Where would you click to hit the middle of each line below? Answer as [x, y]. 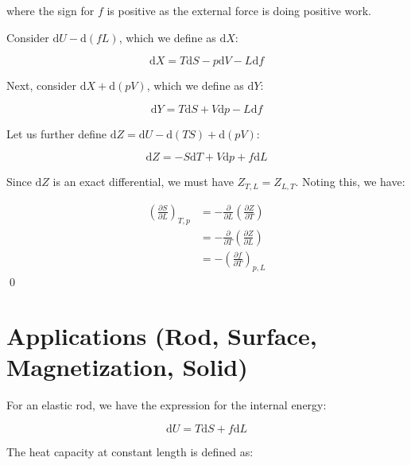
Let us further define [56, 133]
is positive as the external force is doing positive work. [239, 10]
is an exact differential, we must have [143, 182]
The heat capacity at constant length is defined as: [130, 452]
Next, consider [42, 85]
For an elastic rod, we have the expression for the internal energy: [167, 405]
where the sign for [50, 10]
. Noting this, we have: [350, 182]
